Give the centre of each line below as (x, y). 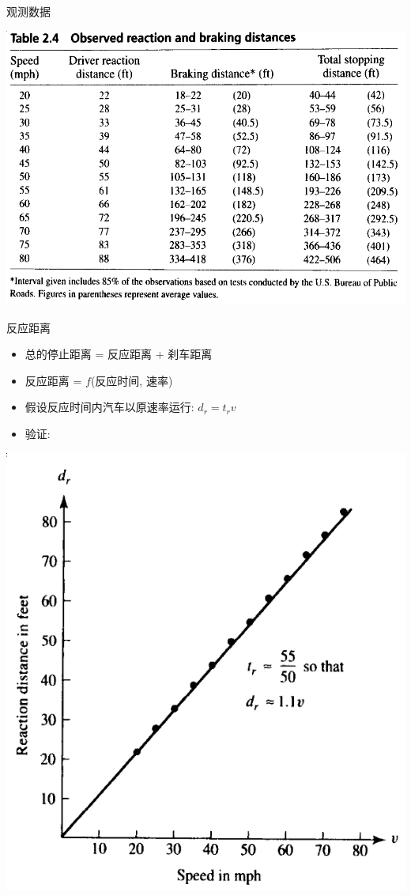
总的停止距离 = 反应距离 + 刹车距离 (119, 354)
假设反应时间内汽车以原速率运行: (109, 407)
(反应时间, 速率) (132, 380)
